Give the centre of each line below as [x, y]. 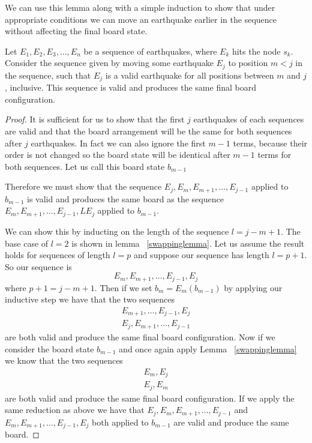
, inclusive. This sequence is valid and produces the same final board [130, 87]
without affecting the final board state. [76, 31]
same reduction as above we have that [75, 410]
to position [248, 63]
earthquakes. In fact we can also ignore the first [118, 143]
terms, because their [270, 143]
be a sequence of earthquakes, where [150, 51]
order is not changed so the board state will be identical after [118, 155]
